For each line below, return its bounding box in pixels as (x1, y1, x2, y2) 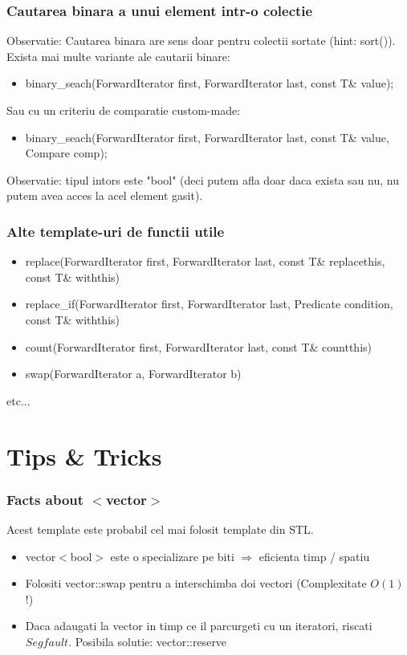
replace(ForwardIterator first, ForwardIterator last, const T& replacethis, (25, 253, 385, 270)
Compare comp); (25, 144, 108, 161)
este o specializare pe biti (110, 547, 234, 564)
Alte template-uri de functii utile (6, 221, 225, 241)
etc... (6, 392, 31, 409)
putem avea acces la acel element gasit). (6, 187, 203, 204)
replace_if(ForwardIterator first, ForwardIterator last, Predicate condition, (25, 295, 393, 312)
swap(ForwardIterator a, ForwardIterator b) (25, 365, 242, 382)
